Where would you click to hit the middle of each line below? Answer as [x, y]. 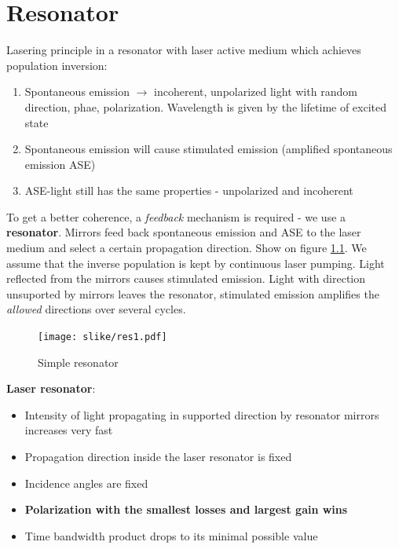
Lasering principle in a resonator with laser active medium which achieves [184, 50]
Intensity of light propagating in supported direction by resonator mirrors [202, 414]
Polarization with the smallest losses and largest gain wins [186, 509]
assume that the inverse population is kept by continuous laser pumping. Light [196, 263]
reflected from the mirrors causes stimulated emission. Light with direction [186, 278]
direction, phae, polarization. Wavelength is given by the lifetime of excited [206, 106]
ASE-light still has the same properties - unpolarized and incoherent [189, 190]
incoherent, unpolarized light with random [256, 91]
